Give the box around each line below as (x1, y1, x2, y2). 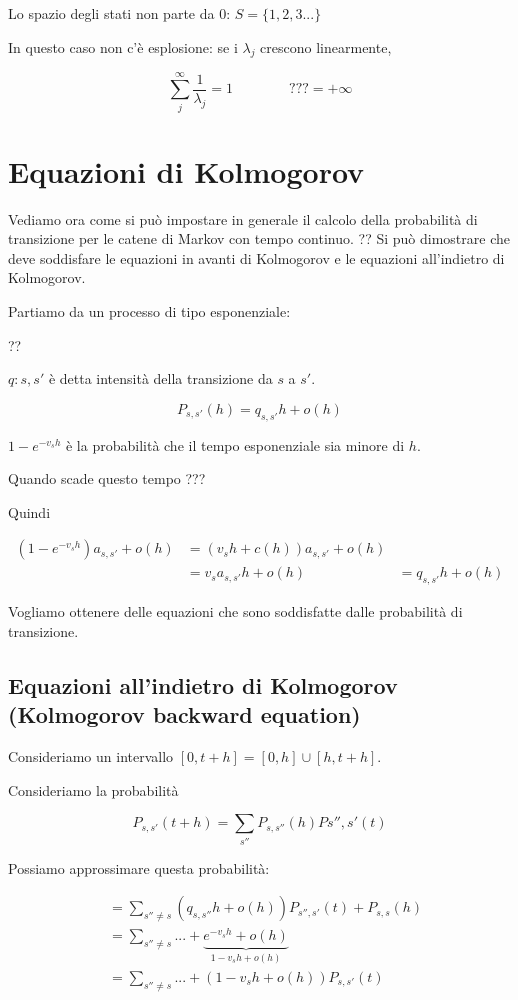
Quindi (8, 501, 51, 522)
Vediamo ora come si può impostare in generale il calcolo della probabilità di (8, 208, 478, 229)
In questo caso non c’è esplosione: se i (8, 36, 238, 57)
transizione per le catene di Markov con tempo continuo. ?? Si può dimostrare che (8, 228, 510, 249)
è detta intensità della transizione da (48, 368, 273, 389)
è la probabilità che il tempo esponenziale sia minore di (65, 434, 405, 455)
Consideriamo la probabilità (8, 779, 179, 800)
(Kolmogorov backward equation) (8, 699, 361, 730)
